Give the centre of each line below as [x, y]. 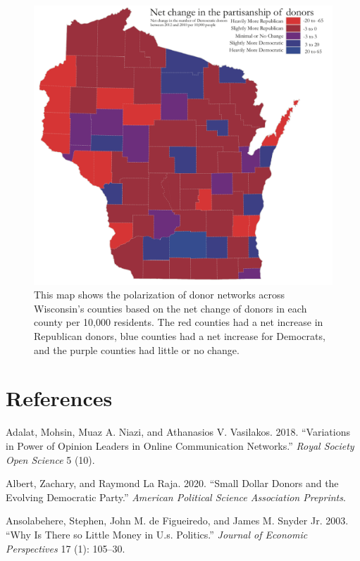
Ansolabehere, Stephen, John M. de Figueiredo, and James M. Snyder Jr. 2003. [177, 521]
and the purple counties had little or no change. [137, 349]
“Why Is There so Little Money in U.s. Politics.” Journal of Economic [157, 534]
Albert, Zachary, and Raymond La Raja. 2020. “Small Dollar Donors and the [172, 483]
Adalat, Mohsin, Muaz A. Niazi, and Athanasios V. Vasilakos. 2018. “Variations [178, 432]
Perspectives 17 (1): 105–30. [66, 548]
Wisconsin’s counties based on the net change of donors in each [170, 308]
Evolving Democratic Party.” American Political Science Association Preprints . [176, 497]
